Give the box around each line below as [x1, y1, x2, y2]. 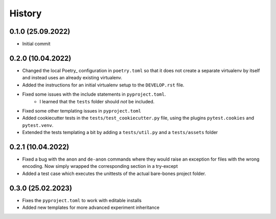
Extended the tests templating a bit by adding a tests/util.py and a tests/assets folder [22, 129, 218, 136]
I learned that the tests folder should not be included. [39, 98, 155, 104]
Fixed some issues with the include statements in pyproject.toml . [22, 91, 166, 97]
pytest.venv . [22, 122, 54, 128]
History [9, 8, 42, 19]
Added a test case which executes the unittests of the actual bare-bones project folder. [22, 170, 206, 177]
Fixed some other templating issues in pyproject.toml [22, 107, 142, 114]
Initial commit [22, 41, 51, 47]
